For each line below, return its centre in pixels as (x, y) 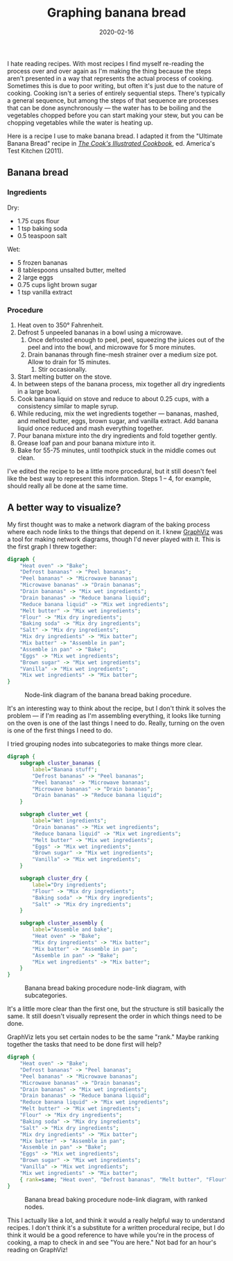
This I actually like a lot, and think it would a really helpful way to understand (116, 1220)
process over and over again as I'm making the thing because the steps (109, 71)
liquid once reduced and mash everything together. (90, 428)
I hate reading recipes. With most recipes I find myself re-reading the (106, 63)
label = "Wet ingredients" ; (70, 821)
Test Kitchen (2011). (35, 151)
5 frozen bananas (42, 262)
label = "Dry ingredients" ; (70, 885)
